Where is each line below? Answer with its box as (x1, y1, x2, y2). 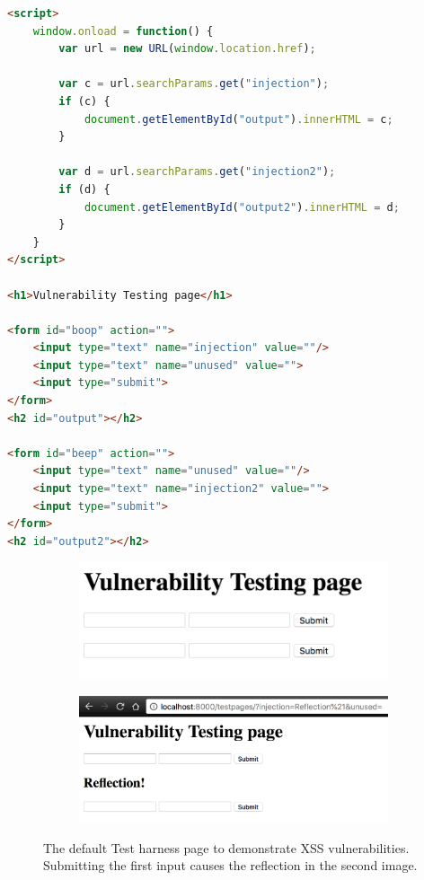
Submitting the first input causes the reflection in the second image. (43, 856, 418, 875)
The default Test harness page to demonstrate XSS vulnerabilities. (43, 838, 410, 857)
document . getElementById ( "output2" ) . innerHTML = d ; (84, 200, 400, 214)
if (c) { (58, 94, 110, 108)
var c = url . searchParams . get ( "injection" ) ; (58, 77, 330, 91)
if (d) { (58, 182, 110, 196)
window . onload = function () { (32, 24, 214, 38)
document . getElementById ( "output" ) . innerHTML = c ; (84, 112, 393, 126)
